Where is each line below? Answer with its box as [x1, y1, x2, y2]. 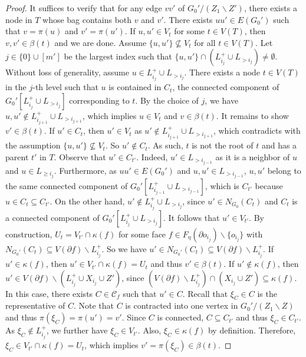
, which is [205, 179, 239, 191]
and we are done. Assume [54, 36, 147, 48]
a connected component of [5, 211, 100, 223]
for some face [118, 228, 166, 240]
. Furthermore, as [54, 164, 117, 176]
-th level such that [32, 81, 98, 93]
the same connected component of [5, 179, 128, 191]
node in [5, 13, 32, 25]
